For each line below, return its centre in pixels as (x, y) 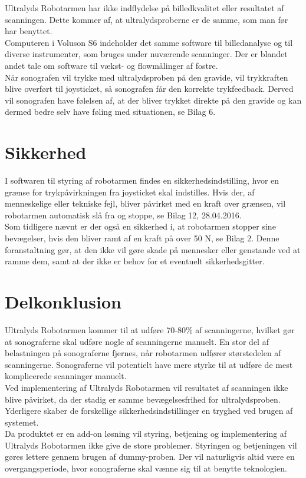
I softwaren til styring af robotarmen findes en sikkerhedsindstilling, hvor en (142, 180)
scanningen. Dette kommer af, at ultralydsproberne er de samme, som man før (147, 19)
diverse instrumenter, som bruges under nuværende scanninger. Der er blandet (146, 54)
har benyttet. (29, 31)
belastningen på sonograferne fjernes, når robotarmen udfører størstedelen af (143, 353)
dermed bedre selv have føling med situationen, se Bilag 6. (110, 112)
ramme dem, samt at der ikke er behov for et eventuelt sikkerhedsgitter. (135, 261)
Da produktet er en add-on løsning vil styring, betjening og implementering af (146, 434)
